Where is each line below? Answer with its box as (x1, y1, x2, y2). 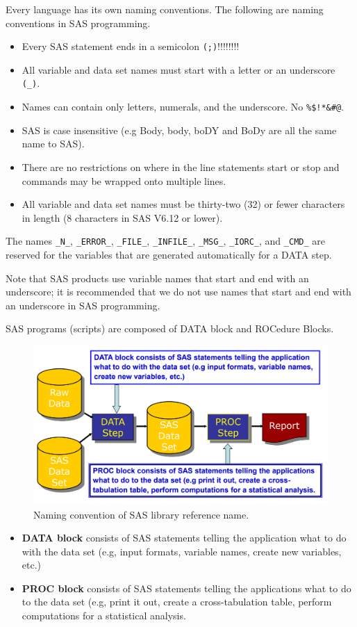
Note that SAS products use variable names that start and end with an (6, 270, 309, 285)
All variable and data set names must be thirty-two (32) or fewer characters (22, 197, 345, 211)
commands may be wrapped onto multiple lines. (22, 173, 226, 188)
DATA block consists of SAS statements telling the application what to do (22, 530, 347, 545)
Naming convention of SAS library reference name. (33, 507, 249, 521)
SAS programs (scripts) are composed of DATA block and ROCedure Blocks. (6, 321, 334, 336)
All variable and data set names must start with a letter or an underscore (22, 62, 335, 76)
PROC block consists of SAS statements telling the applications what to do (22, 580, 351, 595)
